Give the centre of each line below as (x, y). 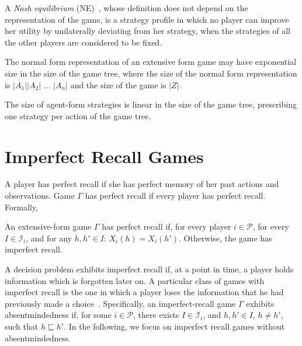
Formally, (22, 207)
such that (22, 326)
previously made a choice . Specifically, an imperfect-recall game (120, 303)
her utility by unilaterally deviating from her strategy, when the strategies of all (147, 31)
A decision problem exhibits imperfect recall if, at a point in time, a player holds (149, 269)
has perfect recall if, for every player (166, 226)
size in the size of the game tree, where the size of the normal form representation (151, 73)
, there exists (156, 315)
